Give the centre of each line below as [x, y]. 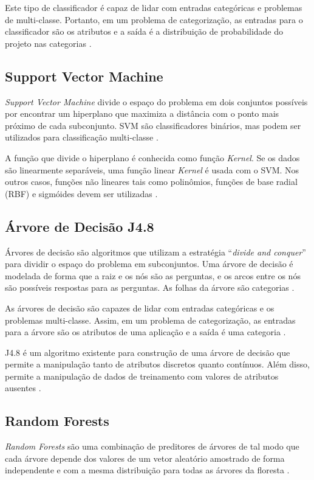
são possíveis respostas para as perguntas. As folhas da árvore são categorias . [150, 287]
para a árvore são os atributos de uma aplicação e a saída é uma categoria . [145, 332]
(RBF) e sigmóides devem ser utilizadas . [81, 193]
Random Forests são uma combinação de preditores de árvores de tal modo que [152, 446]
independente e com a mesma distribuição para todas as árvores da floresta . [147, 470]
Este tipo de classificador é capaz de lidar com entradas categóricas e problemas [154, 7]
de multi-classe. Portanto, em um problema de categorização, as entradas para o [154, 19]
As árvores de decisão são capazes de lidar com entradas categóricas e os [140, 308]
